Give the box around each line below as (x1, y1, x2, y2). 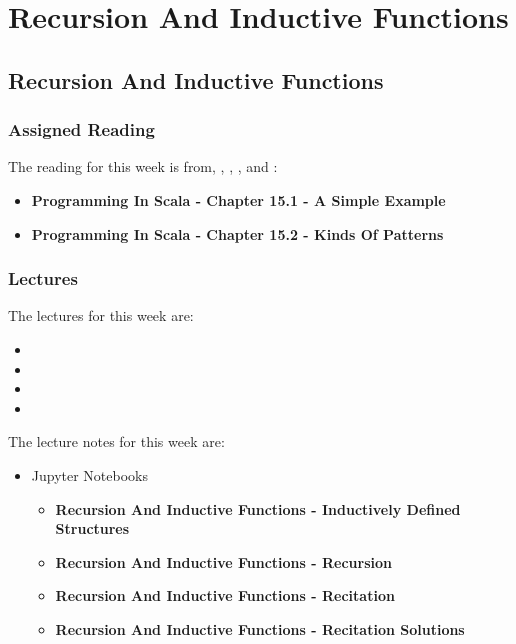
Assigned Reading (8, 117, 155, 142)
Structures (55, 518, 130, 539)
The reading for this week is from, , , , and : (8, 156, 278, 177)
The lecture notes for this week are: (8, 431, 225, 452)
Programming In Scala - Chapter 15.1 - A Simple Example (31, 189, 446, 210)
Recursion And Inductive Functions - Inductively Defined (55, 498, 461, 519)
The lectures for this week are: (8, 305, 194, 326)
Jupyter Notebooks (31, 464, 149, 485)
